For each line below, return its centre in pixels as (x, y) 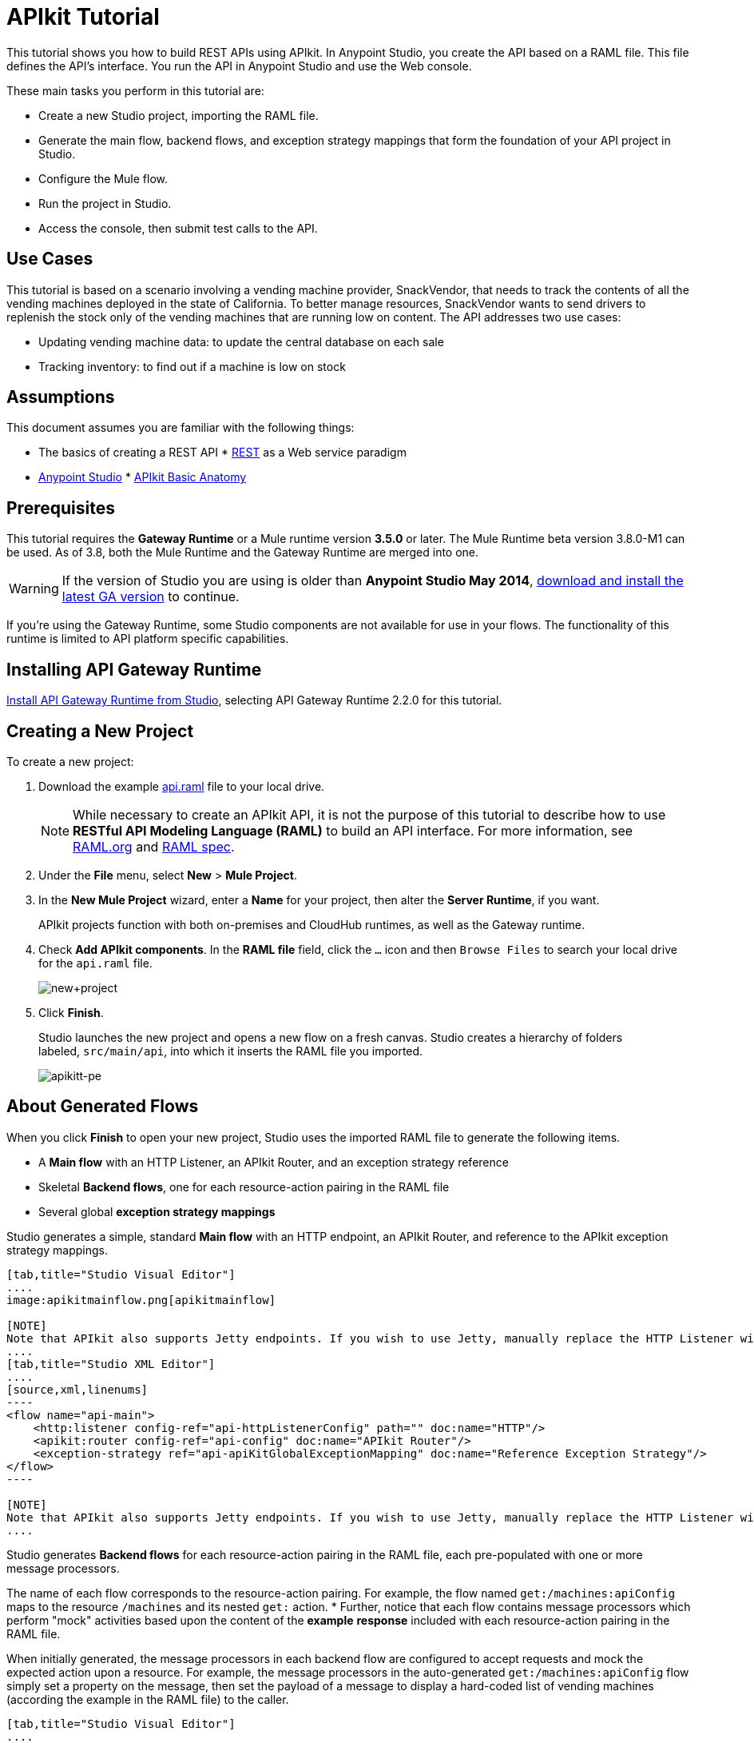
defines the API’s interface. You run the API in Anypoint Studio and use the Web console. (239, 66)
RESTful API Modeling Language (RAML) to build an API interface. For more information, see (353, 830)
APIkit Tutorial (83, 17)
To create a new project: (70, 761)
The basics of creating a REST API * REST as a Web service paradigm (222, 453)
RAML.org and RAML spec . (154, 846)
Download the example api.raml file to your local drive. (182, 786)
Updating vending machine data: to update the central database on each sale (241, 341)
